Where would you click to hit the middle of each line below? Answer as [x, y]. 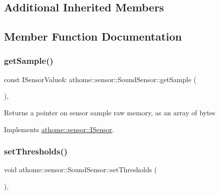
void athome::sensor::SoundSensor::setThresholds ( [81, 170]
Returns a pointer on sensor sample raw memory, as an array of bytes [110, 112]
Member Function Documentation [93, 36]
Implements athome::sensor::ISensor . [59, 129]
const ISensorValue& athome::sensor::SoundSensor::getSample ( [100, 79]
